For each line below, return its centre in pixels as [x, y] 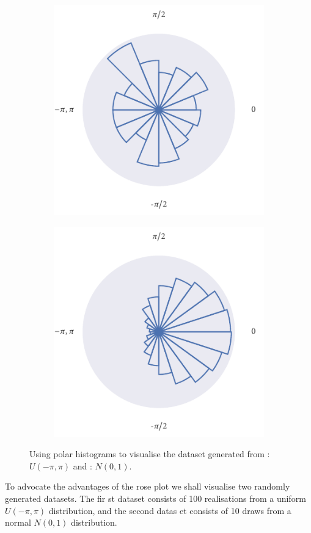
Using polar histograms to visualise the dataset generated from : [150, 454]
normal [18, 522]
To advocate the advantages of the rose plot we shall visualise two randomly [148, 486]
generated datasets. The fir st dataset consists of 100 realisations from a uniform [155, 498]
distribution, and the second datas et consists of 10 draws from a [170, 510]
